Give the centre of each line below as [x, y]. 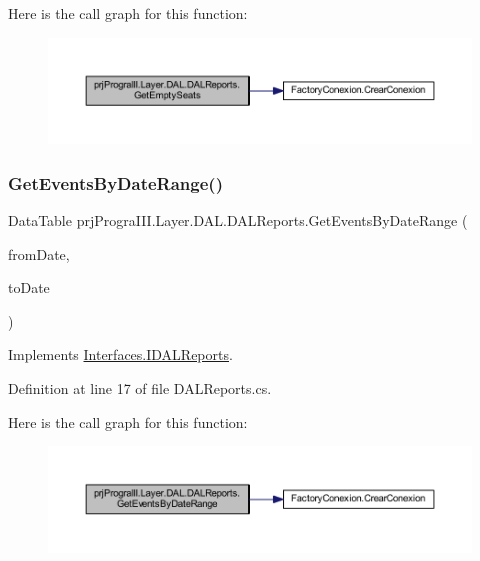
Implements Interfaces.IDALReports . [120, 354]
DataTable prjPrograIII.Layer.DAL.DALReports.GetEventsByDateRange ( [238, 219]
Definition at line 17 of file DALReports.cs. [140, 387]
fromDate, [39, 253]
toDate [29, 287]
